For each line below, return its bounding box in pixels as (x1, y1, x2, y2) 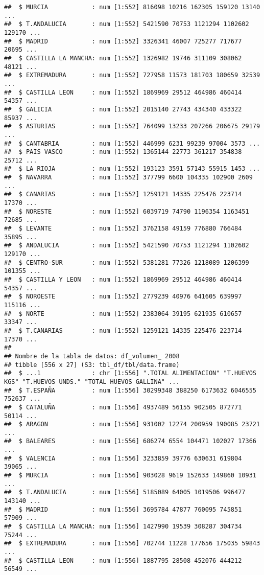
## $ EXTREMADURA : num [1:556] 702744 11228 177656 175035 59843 (4, 540, 260, 547)
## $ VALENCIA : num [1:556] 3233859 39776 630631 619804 (4, 454, 242, 462)
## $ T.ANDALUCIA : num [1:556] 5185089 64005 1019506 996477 (4, 489, 246, 496)
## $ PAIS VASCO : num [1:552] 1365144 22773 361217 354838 (4, 148, 242, 156)
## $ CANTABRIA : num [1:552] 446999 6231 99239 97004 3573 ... (4, 140, 260, 147)
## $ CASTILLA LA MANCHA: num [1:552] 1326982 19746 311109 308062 (4, 54, 242, 62)
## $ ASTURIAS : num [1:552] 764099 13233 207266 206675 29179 (4, 123, 260, 130)
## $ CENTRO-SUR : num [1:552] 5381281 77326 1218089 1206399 (4, 259, 249, 266)
